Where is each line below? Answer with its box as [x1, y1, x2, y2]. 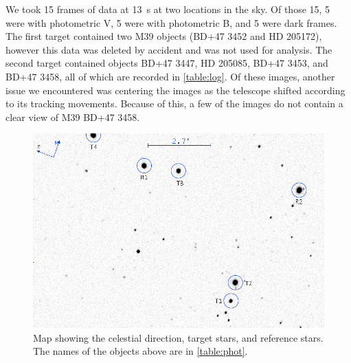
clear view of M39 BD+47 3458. [5, 109, 140, 124]
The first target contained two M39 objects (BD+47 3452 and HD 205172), [5, 29, 322, 43]
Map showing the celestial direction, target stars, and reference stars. [33, 330, 324, 344]
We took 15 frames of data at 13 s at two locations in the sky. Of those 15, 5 [5, 2, 330, 16]
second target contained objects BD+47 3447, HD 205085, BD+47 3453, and [5, 56, 328, 70]
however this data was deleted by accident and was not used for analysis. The [5, 42, 332, 56]
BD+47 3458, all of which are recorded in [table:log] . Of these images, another [5, 69, 335, 83]
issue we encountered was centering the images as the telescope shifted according [5, 82, 346, 97]
